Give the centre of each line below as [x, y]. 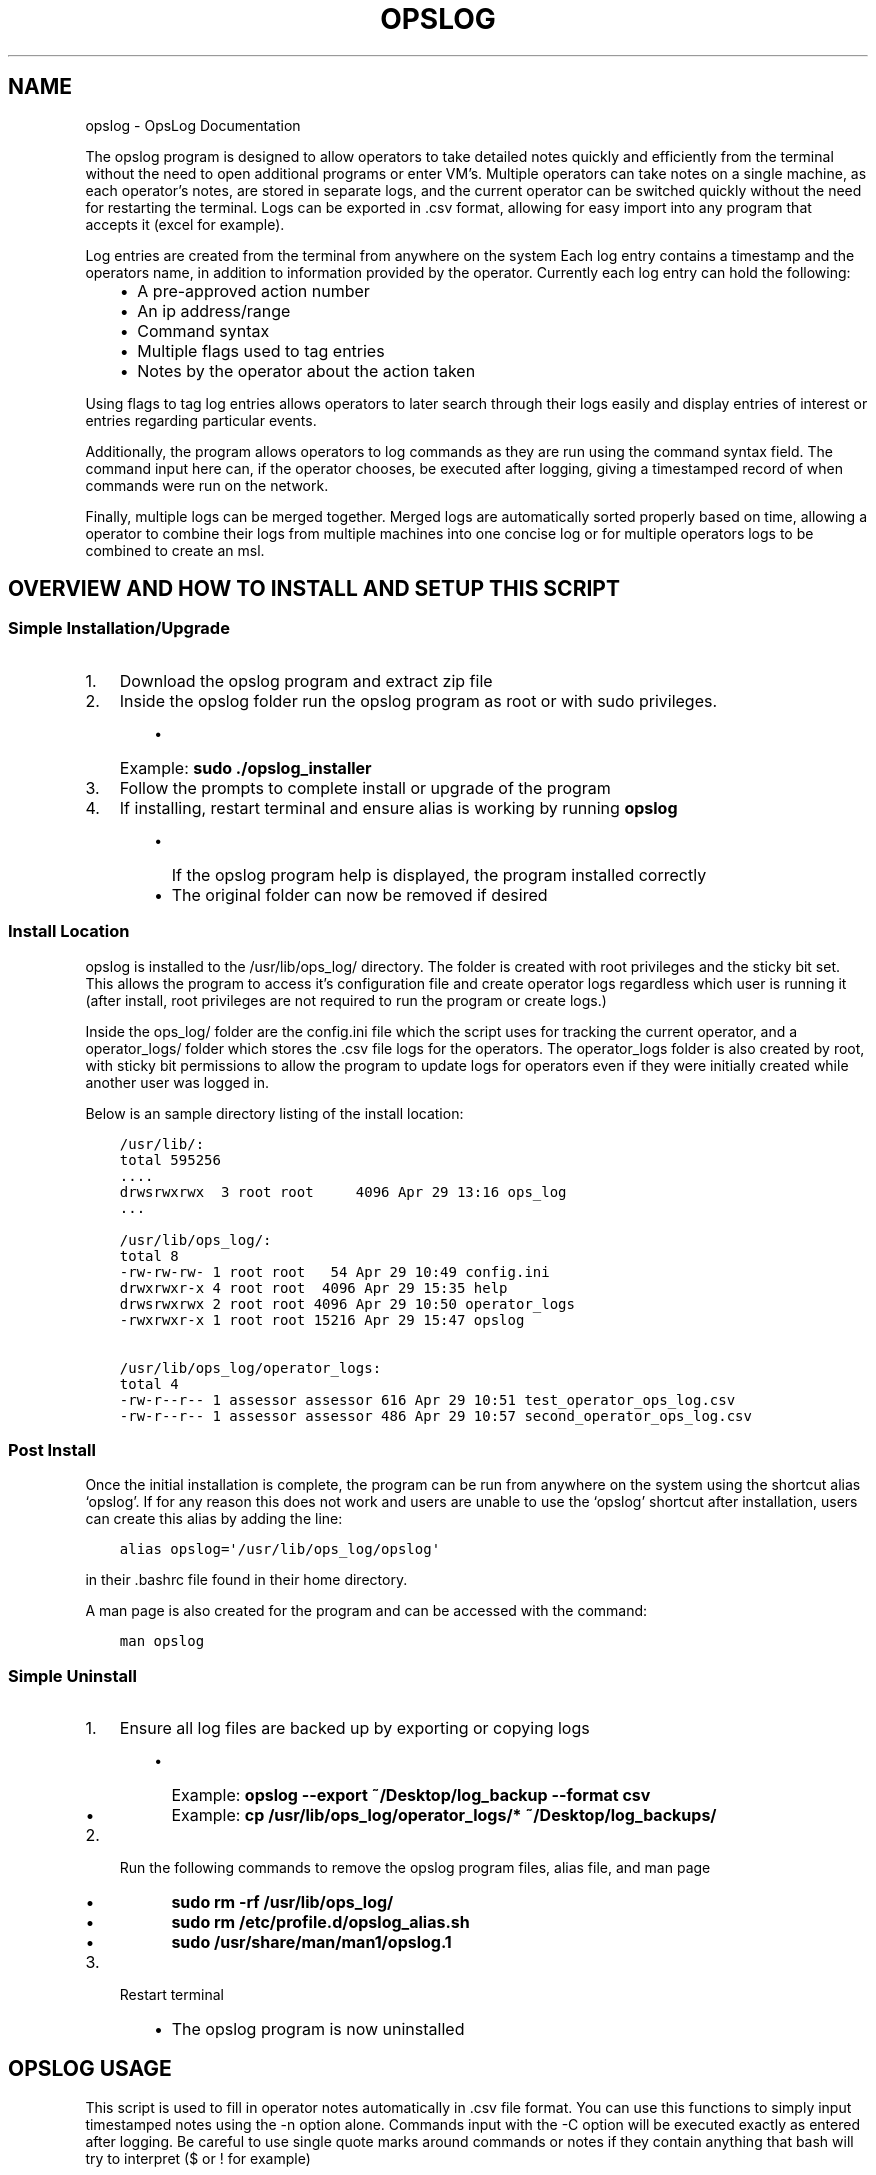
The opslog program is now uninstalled [318, 2029]
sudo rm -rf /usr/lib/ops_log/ [282, 1902]
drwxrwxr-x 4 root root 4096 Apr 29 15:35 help [313, 1287]
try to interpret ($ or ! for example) [198, 2158]
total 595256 [170, 1159]
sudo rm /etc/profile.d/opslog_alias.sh [320, 1922]
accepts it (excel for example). [185, 224]
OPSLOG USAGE [90, 2069]
